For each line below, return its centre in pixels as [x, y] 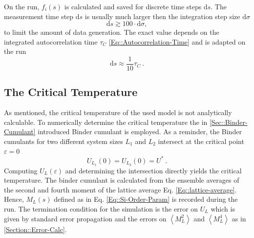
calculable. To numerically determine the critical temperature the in [106, 122]
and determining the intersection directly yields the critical [153, 170]
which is [223, 208]
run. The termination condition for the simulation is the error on [101, 208]
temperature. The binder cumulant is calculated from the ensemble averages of [122, 180]
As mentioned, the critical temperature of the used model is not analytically [118, 112]
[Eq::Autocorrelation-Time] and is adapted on [177, 41]
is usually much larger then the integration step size [162, 16]
